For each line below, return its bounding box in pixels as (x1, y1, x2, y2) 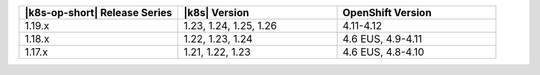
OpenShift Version (342, 6, 432, 19)
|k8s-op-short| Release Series (24, 6, 173, 19)
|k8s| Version (183, 6, 250, 19)
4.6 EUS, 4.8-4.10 (342, 45, 425, 59)
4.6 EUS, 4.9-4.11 (342, 32, 423, 45)
